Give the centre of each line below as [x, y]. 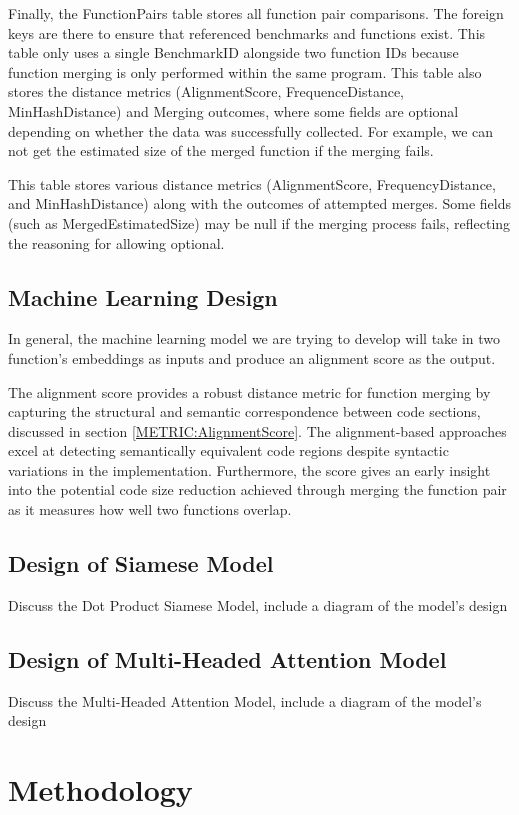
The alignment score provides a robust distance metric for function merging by [249, 391]
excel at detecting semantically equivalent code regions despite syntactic [228, 450]
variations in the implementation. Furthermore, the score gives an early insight [249, 469]
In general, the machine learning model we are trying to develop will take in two [254, 338]
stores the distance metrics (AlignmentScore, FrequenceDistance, [206, 91]
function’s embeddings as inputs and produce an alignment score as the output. [252, 357]
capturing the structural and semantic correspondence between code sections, [244, 411]
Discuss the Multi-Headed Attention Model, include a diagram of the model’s [245, 700]
